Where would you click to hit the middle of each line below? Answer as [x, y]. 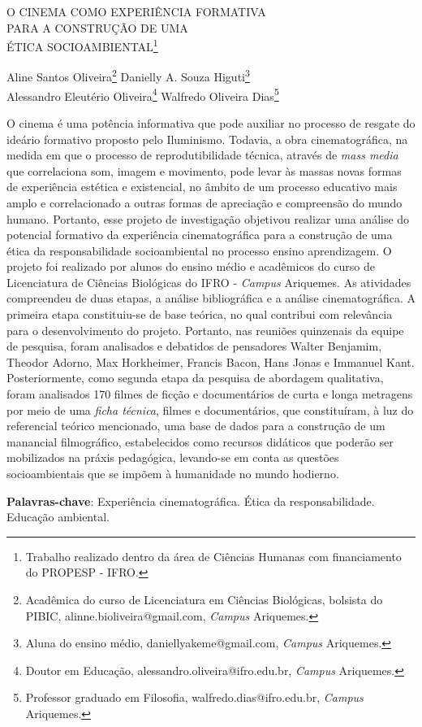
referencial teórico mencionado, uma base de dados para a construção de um [196, 426]
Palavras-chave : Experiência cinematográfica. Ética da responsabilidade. [191, 501]
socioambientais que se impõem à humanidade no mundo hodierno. [173, 473]
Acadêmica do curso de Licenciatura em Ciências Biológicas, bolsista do [204, 599]
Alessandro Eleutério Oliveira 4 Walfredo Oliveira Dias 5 [143, 94]
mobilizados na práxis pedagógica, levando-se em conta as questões [173, 457]
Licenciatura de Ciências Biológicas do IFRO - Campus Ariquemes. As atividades [209, 282]
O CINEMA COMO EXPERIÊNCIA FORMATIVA [136, 11]
